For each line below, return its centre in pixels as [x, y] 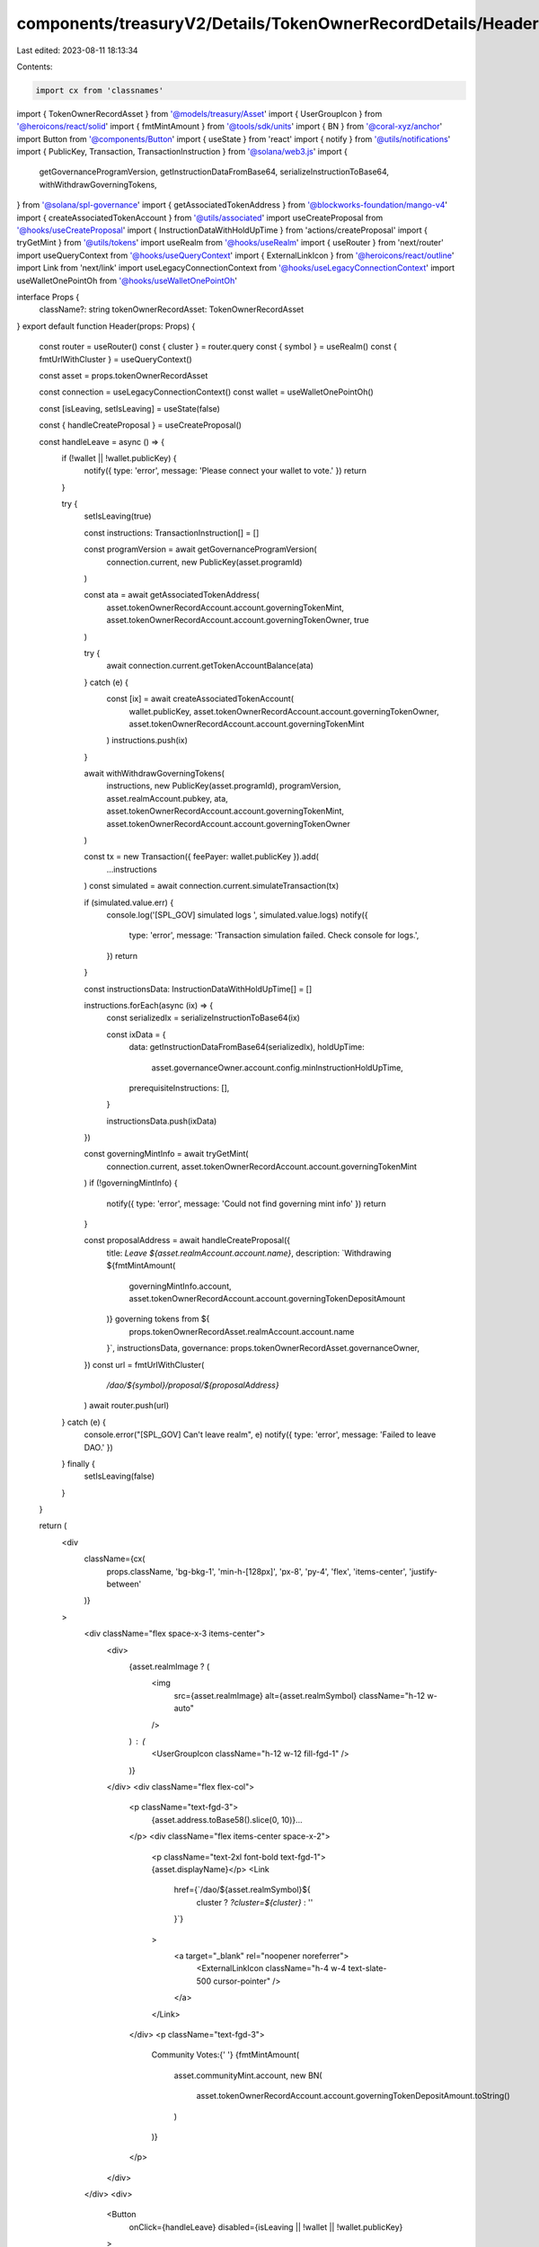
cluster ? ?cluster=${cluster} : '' [255, 1902]
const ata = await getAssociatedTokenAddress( [172, 595]
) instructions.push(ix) [147, 741]
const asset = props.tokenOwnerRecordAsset [124, 375]
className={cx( [115, 1559]
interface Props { [48, 297]
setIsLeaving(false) [119, 1476]
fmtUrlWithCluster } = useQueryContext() [115, 359]
